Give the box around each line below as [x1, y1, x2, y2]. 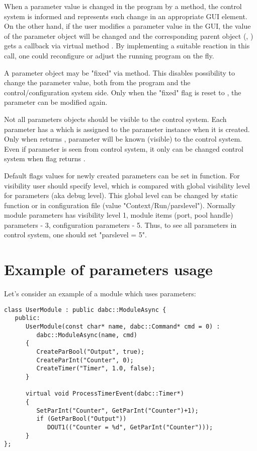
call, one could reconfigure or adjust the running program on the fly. [4, 50, 214, 60]
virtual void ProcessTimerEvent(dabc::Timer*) [25, 390, 184, 398]
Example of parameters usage [4, 259, 213, 280]
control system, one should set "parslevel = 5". [4, 229, 147, 240]
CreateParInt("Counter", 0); [36, 356, 134, 364]
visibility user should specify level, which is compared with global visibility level [4, 180, 250, 190]
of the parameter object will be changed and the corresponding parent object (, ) [4, 30, 253, 41]
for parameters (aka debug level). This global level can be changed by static [4, 190, 238, 201]
